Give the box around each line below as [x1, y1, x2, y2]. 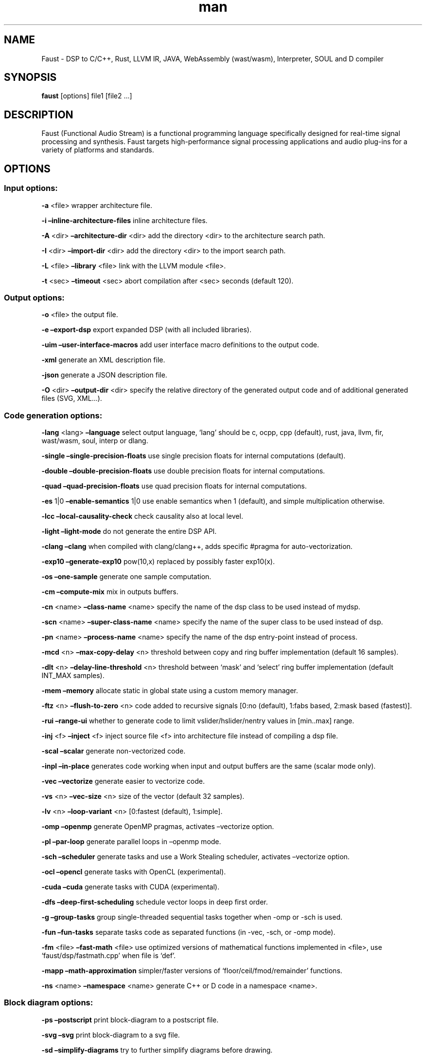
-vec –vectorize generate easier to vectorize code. [41, 777, 205, 785]
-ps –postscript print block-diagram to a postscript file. [41, 1015, 219, 1024]
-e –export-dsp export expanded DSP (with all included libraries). [41, 325, 251, 334]
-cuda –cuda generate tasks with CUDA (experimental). [41, 883, 220, 891]
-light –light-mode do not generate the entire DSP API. [41, 527, 217, 535]
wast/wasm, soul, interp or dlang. [41, 436, 148, 445]
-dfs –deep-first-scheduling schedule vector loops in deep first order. [41, 898, 268, 906]
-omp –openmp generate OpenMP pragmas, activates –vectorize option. [41, 822, 274, 831]
